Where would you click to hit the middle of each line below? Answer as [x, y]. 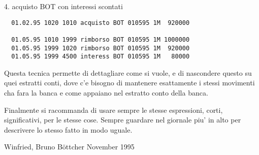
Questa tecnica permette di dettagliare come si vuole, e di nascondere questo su [128, 72]
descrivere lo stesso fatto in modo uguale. [68, 129]
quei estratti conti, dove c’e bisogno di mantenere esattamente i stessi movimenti [129, 83]
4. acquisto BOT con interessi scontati [63, 6]
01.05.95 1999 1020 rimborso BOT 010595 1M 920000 [101, 48]
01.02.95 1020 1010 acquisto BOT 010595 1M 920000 [101, 23]
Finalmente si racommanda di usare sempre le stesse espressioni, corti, [114, 110]
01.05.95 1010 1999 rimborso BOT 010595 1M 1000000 [101, 39]
